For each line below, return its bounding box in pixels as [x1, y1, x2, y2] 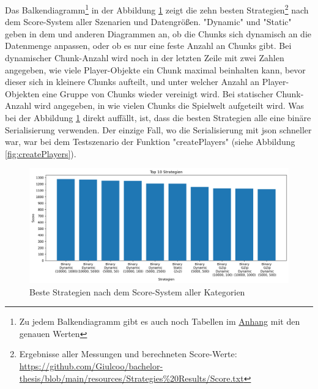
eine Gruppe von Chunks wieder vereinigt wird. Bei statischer [42, 87, 273, 100]
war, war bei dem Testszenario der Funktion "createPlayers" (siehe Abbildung [5, 135, 295, 148]
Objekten [5, 87, 40, 100]
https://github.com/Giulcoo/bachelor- [19, 359, 163, 372]
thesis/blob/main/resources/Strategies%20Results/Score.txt [19, 371, 244, 384]
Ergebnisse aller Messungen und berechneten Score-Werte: [19, 347, 237, 360]
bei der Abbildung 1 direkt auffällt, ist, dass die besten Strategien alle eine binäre [5, 111, 311, 124]
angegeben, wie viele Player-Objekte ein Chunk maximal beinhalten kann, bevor [5, 63, 306, 76]
